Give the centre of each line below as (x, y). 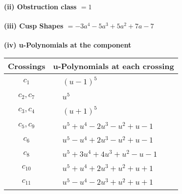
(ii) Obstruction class (40, 6)
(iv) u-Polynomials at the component (68, 45)
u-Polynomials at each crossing (114, 66)
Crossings (27, 66)
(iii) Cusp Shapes (34, 26)
